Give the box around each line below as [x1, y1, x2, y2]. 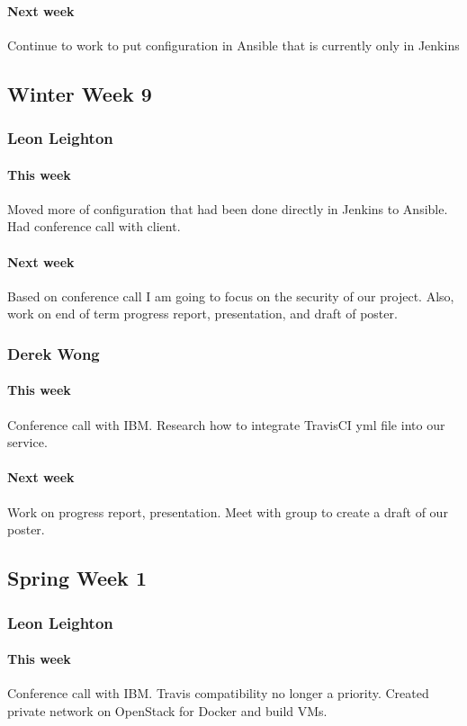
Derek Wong [7, 342, 100, 364]
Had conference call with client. [7, 217, 181, 236]
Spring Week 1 [7, 564, 147, 592]
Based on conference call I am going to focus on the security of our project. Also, [7, 286, 454, 305]
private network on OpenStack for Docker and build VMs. [7, 701, 328, 720]
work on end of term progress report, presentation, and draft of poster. [7, 304, 398, 323]
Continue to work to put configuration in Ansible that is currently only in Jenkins [7, 35, 460, 54]
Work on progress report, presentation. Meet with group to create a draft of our [7, 502, 448, 521]
